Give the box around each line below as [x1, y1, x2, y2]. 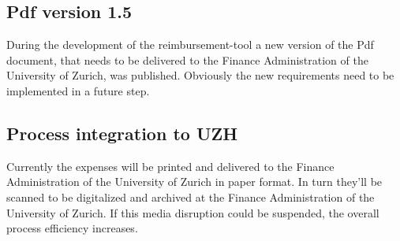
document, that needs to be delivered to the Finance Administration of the [6, 51, 368, 68]
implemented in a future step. [6, 82, 150, 98]
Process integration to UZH [6, 120, 238, 145]
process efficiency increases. [6, 220, 138, 236]
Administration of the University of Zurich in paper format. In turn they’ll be [6, 173, 383, 190]
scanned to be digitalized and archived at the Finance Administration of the [6, 188, 375, 205]
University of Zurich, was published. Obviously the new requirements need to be [6, 67, 394, 83]
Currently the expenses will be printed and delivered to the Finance [6, 158, 335, 174]
